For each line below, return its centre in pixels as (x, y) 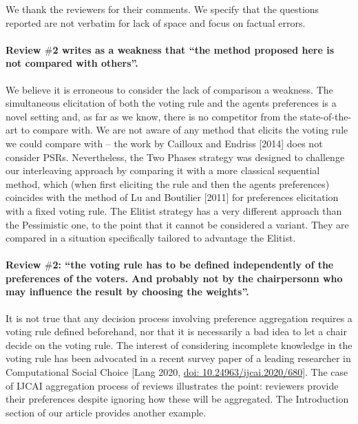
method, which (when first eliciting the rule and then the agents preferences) (168, 183)
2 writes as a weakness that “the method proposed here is (193, 49)
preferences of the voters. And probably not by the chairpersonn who (174, 278)
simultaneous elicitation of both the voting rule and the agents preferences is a (171, 103)
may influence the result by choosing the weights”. (127, 291)
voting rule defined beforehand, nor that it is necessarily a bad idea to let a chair (176, 331)
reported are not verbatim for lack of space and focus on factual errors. (156, 22)
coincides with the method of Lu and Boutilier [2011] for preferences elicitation (172, 197)
